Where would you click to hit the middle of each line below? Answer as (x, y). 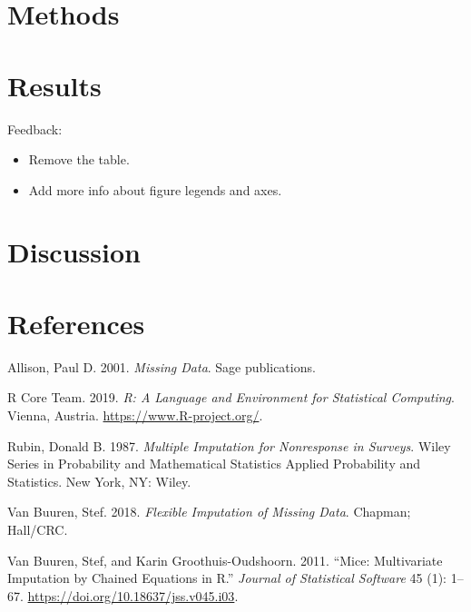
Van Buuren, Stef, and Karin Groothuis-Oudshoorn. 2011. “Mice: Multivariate (225, 560)
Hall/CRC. (38, 529)
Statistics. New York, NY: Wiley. (99, 481)
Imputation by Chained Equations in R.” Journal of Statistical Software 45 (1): (227, 578)
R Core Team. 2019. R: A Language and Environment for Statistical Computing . (231, 397)
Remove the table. (79, 159)
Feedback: (35, 128)
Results (54, 85)
